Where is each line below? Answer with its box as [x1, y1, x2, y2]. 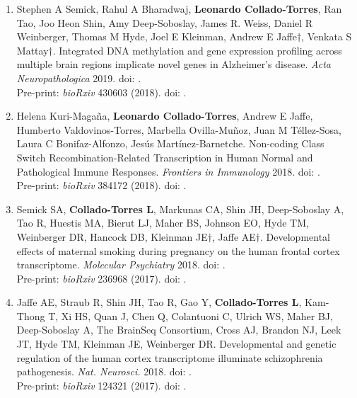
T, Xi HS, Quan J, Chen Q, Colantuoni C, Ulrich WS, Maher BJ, [48, 308, 333, 323]
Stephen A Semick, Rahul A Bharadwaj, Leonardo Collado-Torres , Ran [16, 1, 342, 16]
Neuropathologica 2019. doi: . [16, 70, 141, 85]
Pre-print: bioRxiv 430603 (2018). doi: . [16, 84, 187, 99]
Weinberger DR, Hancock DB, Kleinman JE [16, 229, 208, 244]
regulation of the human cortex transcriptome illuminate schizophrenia [16, 350, 323, 365]
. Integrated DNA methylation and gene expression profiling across [52, 42, 342, 57]
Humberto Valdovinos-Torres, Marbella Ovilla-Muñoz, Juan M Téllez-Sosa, [16, 122, 341, 137]
